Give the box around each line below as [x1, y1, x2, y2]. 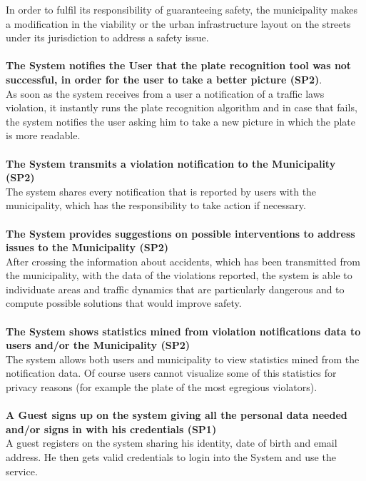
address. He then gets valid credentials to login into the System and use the [6, 450, 336, 464]
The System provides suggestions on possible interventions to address [6, 226, 355, 241]
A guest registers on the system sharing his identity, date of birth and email [6, 435, 337, 450]
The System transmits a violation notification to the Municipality [6, 156, 336, 171]
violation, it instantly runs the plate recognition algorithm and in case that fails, [6, 100, 357, 115]
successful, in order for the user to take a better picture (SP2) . [6, 71, 322, 86]
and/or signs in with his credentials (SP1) [6, 421, 217, 436]
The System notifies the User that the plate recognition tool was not [6, 58, 352, 73]
